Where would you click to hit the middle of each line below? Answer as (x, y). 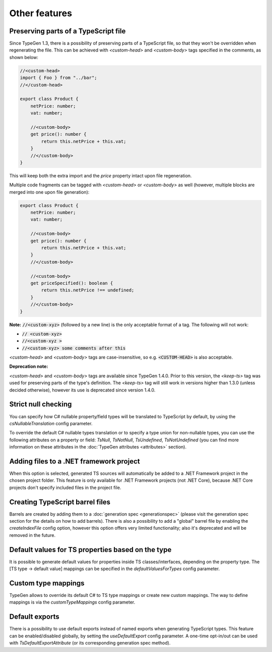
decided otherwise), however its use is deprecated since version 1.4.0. (82, 390)
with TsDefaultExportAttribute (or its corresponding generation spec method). (90, 643)
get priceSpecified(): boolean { (72, 283)
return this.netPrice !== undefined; (88, 290)
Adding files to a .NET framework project (75, 461)
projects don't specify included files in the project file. (65, 487)
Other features (41, 13)
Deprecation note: (29, 367)
